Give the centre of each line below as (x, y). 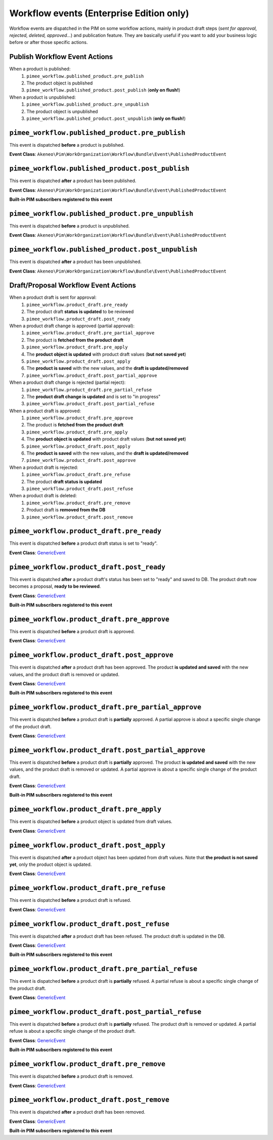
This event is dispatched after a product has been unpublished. (75, 262)
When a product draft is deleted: (43, 496)
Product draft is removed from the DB (66, 510)
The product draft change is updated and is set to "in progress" (94, 397)
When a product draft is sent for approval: (53, 297)
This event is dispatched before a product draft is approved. (72, 631)
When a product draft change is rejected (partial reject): (67, 382)
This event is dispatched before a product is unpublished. (70, 226)
